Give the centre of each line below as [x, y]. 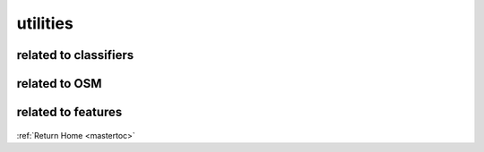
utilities [45, 23]
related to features [69, 112]
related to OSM [59, 84]
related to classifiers [75, 55]
